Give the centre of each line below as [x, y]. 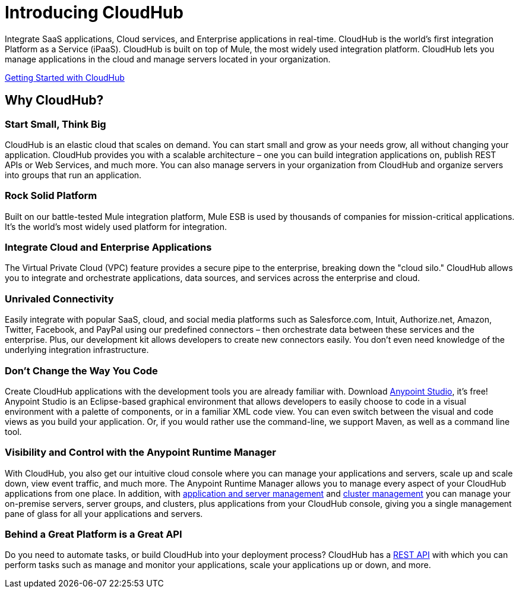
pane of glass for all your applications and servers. [104, 513]
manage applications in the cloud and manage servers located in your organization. [168, 59]
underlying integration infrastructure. [77, 350]
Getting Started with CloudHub [65, 77]
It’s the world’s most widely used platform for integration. [116, 226]
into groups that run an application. [73, 175]
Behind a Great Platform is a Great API [94, 534]
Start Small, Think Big [56, 124]
